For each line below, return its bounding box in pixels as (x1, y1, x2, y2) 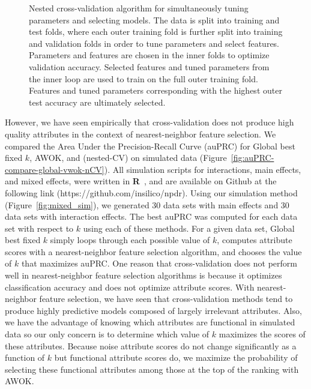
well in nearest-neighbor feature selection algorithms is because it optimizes (5, 269, 282, 282)
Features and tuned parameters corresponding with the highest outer (29, 84, 282, 97)
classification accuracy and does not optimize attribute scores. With (5, 280, 255, 293)
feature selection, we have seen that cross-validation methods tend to (39, 292, 293, 305)
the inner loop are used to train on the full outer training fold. (29, 72, 258, 85)
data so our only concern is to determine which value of (5, 328, 210, 340)
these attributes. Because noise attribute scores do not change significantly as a (5, 339, 297, 352)
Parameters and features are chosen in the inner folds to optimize (29, 49, 270, 61)
